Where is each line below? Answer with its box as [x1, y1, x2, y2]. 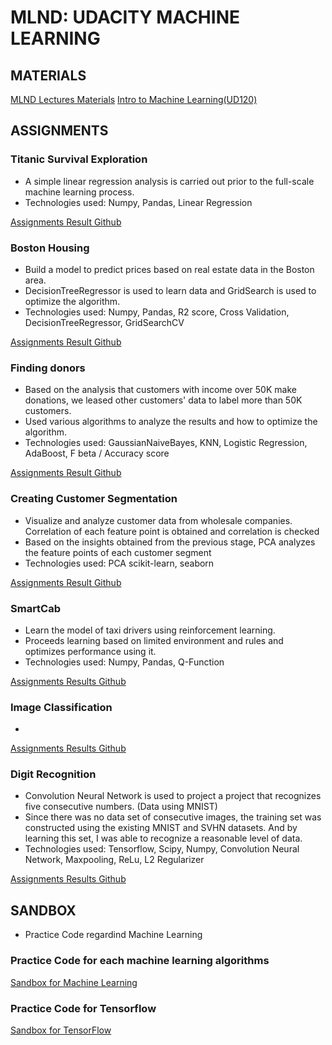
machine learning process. [24, 186, 135, 198]
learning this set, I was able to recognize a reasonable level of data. [24, 832, 303, 845]
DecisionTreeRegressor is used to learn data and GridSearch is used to [24, 284, 317, 296]
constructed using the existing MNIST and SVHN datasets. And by [24, 822, 298, 834]
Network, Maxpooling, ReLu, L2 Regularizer [24, 854, 205, 866]
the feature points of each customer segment [24, 546, 212, 558]
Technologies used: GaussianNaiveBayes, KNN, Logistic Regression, [24, 437, 308, 449]
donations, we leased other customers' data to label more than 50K [24, 394, 303, 406]
